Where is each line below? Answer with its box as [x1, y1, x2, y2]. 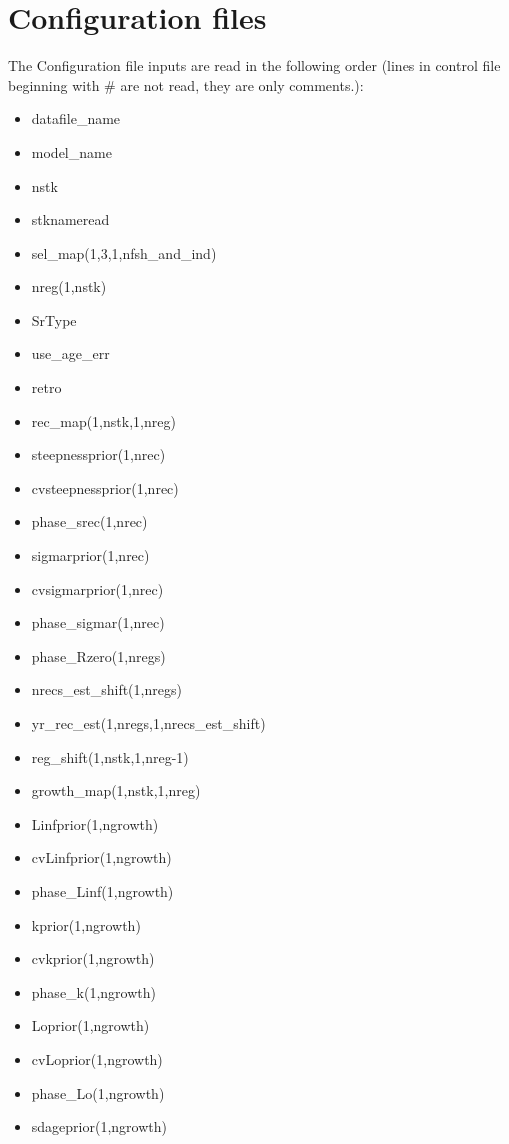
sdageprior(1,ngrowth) [31, 1116, 167, 1137]
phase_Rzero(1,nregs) [31, 645, 166, 666]
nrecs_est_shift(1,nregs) [31, 679, 182, 700]
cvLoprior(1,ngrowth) [31, 1048, 163, 1069]
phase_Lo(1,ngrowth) [31, 1082, 165, 1103]
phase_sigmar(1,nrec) [31, 612, 165, 633]
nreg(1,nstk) [31, 276, 107, 297]
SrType [31, 309, 77, 330]
